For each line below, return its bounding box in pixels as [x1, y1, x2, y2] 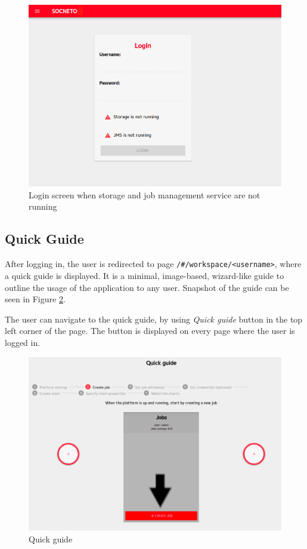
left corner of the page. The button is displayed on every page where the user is [5, 324, 295, 337]
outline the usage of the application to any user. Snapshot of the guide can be [5, 281, 289, 293]
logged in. [5, 336, 41, 348]
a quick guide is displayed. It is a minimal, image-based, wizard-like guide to [5, 269, 284, 281]
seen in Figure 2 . [5, 293, 66, 305]
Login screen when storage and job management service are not [29, 188, 261, 201]
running [29, 200, 57, 213]
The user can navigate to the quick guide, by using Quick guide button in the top [5, 312, 303, 325]
